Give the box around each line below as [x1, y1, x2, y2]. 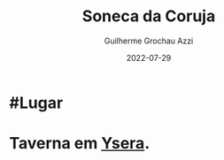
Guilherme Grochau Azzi [104, 35, 194, 46]
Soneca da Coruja [81, 6, 216, 27]
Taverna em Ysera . [9, 133, 151, 154]
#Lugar [9, 93, 64, 112]
